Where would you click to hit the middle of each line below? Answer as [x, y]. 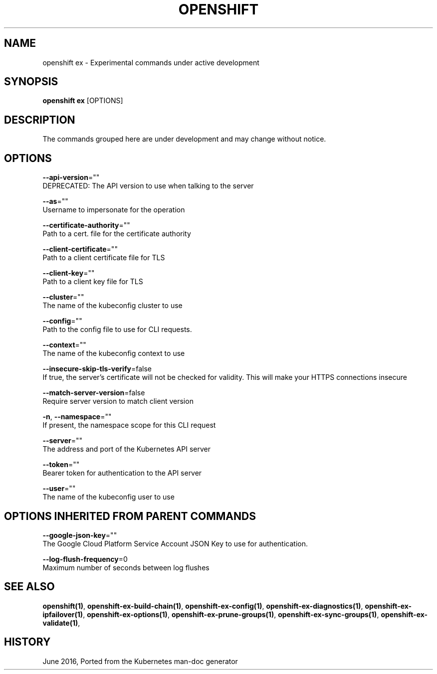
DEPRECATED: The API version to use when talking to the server [148, 186]
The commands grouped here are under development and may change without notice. [184, 139]
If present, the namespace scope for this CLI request [129, 425]
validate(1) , [61, 623]
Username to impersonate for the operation [114, 210]
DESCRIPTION [40, 120]
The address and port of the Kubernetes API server [126, 449]
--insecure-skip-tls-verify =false [97, 369]
